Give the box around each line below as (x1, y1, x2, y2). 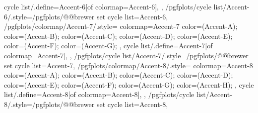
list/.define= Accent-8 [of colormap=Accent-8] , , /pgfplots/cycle (4, 89, 194, 100)
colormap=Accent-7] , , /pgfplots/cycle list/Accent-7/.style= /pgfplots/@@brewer (4, 50, 249, 60)
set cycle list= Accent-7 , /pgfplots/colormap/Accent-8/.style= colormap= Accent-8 (4, 60, 253, 70)
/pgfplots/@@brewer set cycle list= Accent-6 (32, 11, 166, 21)
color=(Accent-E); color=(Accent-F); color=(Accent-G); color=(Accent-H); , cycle (4, 79, 254, 90)
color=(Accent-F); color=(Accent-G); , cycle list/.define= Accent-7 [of (4, 40, 213, 51)
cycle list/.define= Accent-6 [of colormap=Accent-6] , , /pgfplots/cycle (4, 1, 211, 11)
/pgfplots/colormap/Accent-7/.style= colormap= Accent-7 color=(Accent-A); (4, 21, 238, 31)
